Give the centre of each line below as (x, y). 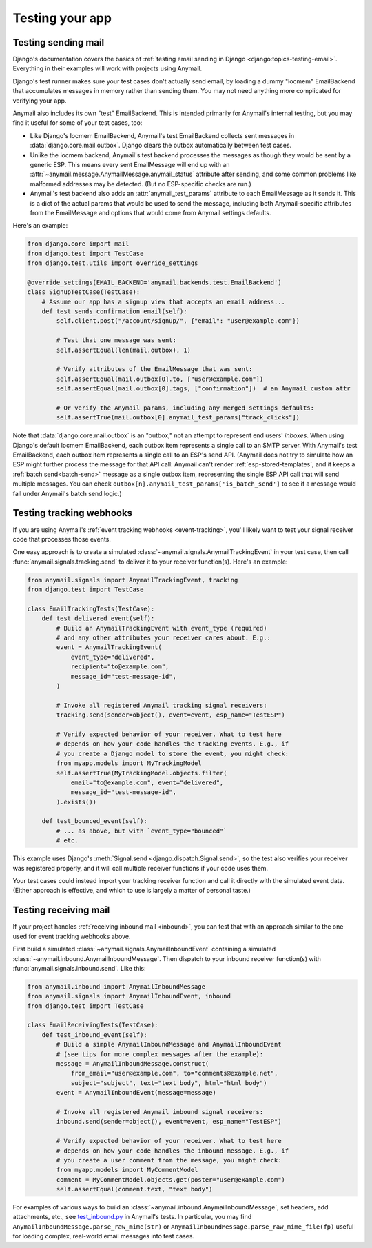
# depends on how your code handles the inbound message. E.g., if (173, 1151)
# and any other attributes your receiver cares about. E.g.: (164, 638)
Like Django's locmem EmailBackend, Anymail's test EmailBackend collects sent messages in (162, 135)
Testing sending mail (59, 42)
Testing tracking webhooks (73, 513)
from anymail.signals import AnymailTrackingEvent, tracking (133, 580)
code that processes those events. (62, 539)
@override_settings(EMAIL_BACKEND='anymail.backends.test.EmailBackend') (154, 282)
